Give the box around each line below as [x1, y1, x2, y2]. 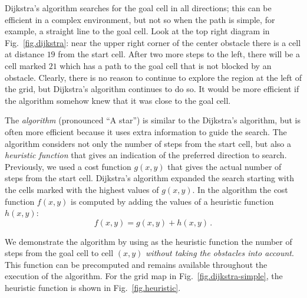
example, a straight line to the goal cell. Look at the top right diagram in [5, 25, 270, 37]
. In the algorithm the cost [192, 183, 288, 195]
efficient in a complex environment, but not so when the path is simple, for [5, 13, 275, 25]
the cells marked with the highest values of [5, 183, 159, 195]
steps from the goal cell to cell [5, 247, 114, 259]
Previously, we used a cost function [5, 160, 131, 172]
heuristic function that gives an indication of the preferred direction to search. [5, 149, 287, 161]
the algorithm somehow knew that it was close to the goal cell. [5, 94, 231, 106]
